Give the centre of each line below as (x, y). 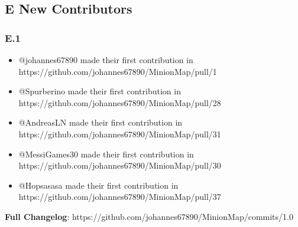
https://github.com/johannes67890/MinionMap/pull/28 (120, 102)
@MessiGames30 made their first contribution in (106, 154)
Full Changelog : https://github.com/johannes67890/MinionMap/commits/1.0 (149, 216)
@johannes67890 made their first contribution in (106, 60)
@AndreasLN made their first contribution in (101, 122)
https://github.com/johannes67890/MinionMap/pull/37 (120, 197)
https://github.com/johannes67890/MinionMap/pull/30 (120, 165)
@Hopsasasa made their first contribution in (98, 185)
